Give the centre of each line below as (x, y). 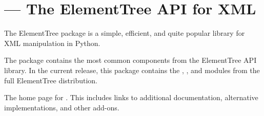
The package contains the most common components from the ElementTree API (130, 60)
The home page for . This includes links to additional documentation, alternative (131, 97)
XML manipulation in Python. (52, 43)
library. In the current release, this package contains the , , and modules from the (132, 70)
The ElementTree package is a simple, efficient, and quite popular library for (125, 33)
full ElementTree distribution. (51, 80)
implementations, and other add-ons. (62, 107)
